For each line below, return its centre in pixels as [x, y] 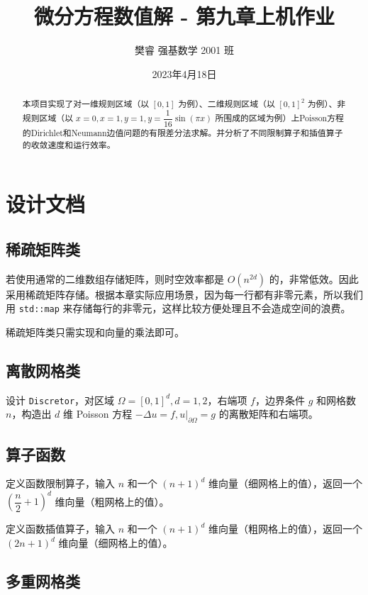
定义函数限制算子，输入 [60, 483]
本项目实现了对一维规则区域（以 [86, 104]
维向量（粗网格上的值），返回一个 [285, 529]
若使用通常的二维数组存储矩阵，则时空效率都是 [115, 278]
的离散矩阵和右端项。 [268, 414]
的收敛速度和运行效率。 [69, 144]
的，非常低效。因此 [314, 278]
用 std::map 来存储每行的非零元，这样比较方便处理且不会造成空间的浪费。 [178, 308]
